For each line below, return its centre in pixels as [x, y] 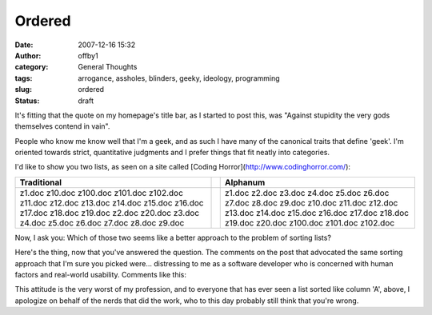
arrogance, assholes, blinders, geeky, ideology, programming [179, 78]
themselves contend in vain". [62, 126]
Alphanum [245, 182]
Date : [24, 45]
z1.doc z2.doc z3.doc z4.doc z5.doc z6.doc [307, 193]
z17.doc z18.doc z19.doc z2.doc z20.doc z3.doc [110, 213]
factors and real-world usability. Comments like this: [101, 275]
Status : [27, 101]
